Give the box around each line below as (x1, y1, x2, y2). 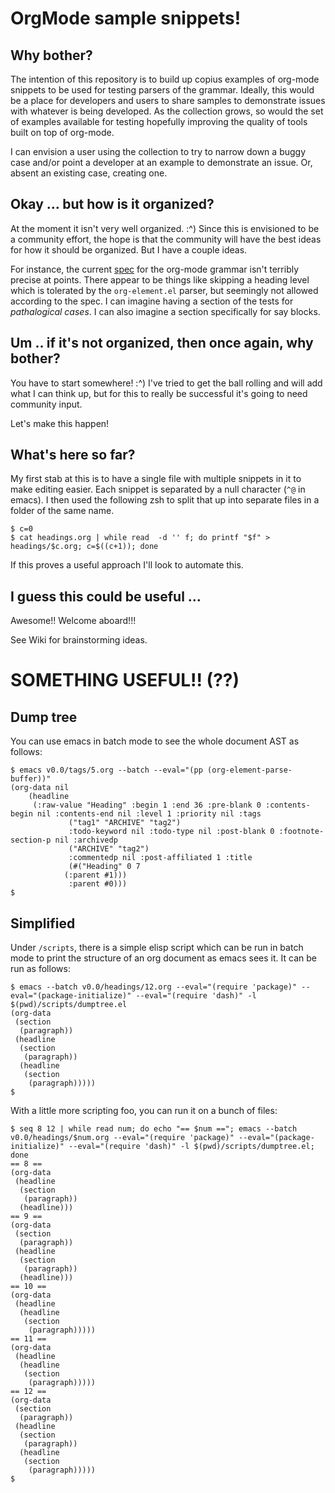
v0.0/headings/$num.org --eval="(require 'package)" (10, 1133, 235, 1143)
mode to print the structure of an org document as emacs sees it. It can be (10, 952, 317, 964)
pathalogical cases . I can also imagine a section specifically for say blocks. (10, 305, 321, 317)
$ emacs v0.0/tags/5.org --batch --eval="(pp (10, 765, 203, 776)
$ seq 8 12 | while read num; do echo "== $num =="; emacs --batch (10, 1124, 298, 1134)
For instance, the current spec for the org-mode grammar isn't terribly (10, 263, 300, 275)
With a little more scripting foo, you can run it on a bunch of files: (10, 1105, 278, 1117)
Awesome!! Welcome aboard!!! (10, 615, 137, 627)
